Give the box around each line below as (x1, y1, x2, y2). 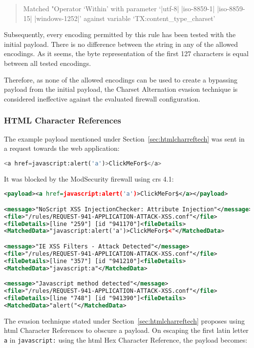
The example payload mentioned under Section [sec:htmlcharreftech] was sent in (4, 133, 245, 143)
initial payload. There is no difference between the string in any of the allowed (4, 39, 238, 49)
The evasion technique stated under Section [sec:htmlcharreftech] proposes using (4, 315, 245, 326)
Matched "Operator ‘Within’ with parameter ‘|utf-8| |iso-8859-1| (23, 3, 215, 13)
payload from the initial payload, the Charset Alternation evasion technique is (4, 84, 238, 94)
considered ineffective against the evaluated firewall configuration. (4, 93, 200, 103)
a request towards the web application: (4, 143, 120, 153)
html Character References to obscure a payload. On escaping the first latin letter (4, 325, 249, 335)
